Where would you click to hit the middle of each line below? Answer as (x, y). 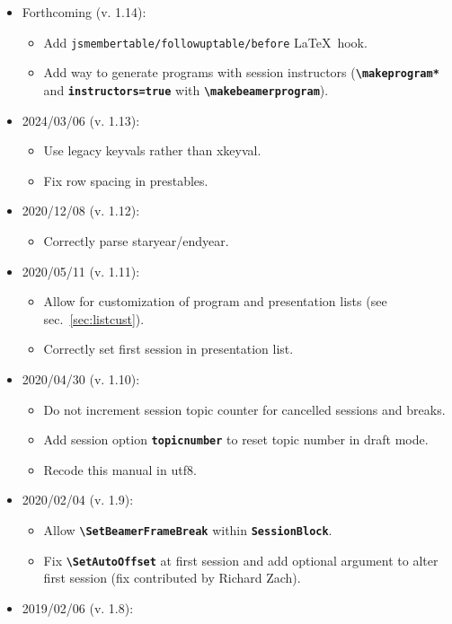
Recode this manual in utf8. (120, 469)
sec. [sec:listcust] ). (94, 318)
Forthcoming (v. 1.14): (84, 12)
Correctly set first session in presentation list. (168, 349)
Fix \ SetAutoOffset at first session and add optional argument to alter (241, 560)
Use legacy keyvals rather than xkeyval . (152, 150)
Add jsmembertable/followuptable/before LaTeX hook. (205, 42)
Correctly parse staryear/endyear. (136, 240)
